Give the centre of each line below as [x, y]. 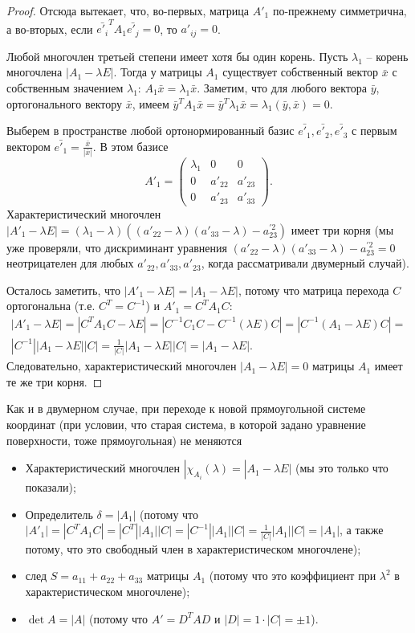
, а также [362, 530]
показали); [51, 487]
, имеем [151, 103]
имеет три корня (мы [342, 229]
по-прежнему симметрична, [340, 10]
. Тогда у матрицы [158, 72]
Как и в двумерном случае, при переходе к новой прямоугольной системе [186, 408]
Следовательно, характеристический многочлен [122, 366]
